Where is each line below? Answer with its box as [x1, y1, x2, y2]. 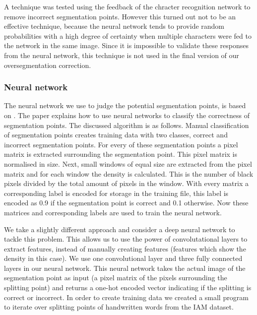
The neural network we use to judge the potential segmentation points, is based [4, 100, 246, 111]
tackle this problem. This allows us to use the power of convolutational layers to [4, 234, 248, 244]
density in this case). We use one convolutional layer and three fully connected [4, 253, 243, 263]
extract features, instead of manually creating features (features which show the [4, 243, 246, 253]
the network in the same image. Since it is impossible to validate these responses [4, 40, 249, 51]
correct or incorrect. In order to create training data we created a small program [4, 292, 249, 302]
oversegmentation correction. [4, 60, 91, 70]
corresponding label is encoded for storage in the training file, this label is [4, 188, 229, 198]
